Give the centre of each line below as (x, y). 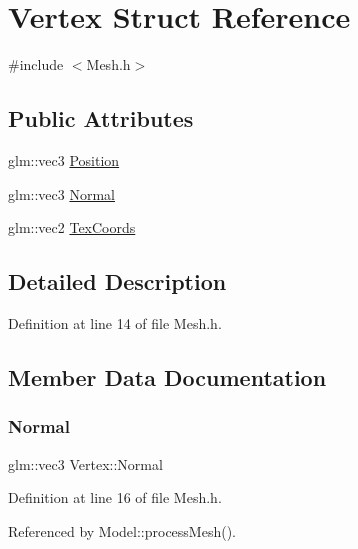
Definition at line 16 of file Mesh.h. (115, 497)
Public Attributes (101, 118)
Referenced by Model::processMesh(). (122, 530)
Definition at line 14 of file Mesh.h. (115, 322)
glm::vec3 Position (64, 159)
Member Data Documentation (167, 376)
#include (36, 64)
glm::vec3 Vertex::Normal (85, 463)
